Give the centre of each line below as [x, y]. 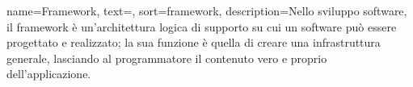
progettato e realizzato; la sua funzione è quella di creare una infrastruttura [194, 42]
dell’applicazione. [49, 74]
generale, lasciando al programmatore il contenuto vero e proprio [167, 58]
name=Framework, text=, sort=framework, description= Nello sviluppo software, [207, 10]
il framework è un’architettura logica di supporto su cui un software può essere [202, 26]
